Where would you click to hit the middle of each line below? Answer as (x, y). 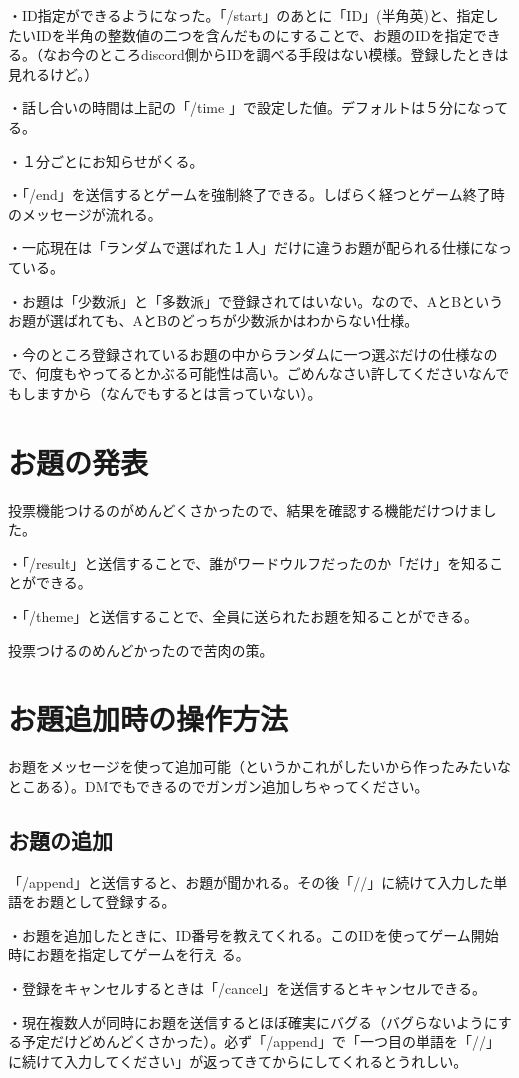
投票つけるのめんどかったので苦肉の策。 (141, 649)
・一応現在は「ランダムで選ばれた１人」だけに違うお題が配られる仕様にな (253, 247)
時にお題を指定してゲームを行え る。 (129, 954)
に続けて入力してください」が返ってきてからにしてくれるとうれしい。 (238, 1060)
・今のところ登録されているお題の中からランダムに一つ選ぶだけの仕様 (239, 353)
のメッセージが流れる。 (85, 213)
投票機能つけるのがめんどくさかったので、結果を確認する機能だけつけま (245, 509)
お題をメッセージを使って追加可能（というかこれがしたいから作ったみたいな (260, 766)
